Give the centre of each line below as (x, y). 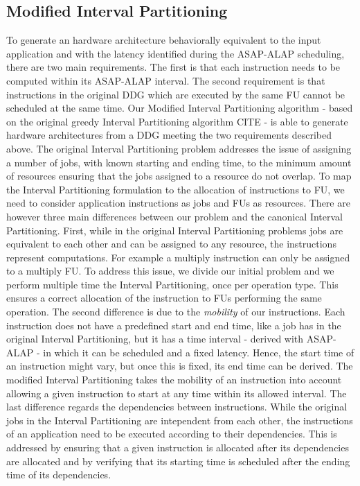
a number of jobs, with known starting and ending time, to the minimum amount (179, 162)
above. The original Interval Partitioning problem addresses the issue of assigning (179, 148)
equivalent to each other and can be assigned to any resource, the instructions (171, 244)
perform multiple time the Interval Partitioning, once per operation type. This (172, 284)
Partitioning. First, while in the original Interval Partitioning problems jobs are (175, 230)
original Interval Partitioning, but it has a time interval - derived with (155, 339)
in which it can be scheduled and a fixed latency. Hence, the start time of (199, 352)
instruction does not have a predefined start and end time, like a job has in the (174, 325)
